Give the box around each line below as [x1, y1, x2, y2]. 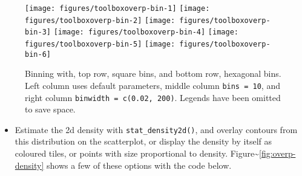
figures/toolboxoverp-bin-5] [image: [25, 39, 176, 48]
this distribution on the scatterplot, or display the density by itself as [15, 135, 272, 148]
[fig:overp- [259, 147, 296, 160]
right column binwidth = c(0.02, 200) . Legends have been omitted [25, 91, 281, 103]
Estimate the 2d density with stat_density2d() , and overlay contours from [15, 123, 298, 135]
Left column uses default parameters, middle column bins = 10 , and [25, 79, 280, 91]
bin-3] [25, 28, 51, 37]
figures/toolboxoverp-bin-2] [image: [25, 16, 176, 25]
